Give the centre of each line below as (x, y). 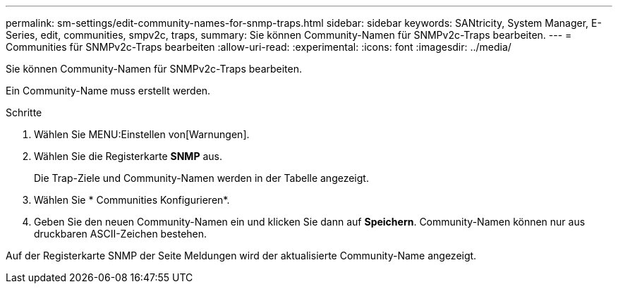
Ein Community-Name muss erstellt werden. (108, 91)
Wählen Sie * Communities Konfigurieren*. (132, 200)
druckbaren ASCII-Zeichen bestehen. (121, 234)
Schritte (24, 112)
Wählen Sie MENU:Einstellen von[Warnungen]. (142, 134)
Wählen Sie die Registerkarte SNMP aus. (128, 156)
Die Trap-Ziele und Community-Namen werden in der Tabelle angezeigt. (201, 178)
